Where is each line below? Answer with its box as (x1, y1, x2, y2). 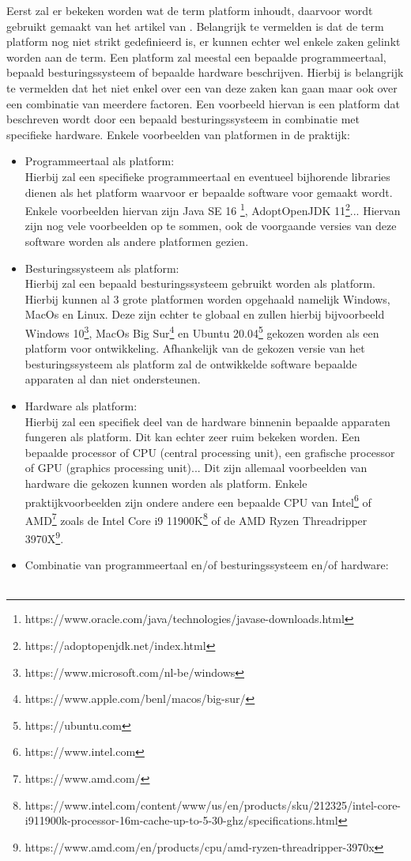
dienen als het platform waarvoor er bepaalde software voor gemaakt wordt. (25, 183, 393, 200)
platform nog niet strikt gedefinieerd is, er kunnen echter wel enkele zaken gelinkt (6, 33, 401, 50)
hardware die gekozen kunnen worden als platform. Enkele (25, 474, 307, 491)
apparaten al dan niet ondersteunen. (25, 371, 201, 387)
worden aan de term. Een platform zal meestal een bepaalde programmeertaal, (6, 48, 386, 65)
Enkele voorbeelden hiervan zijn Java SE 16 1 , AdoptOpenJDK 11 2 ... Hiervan (25, 200, 401, 218)
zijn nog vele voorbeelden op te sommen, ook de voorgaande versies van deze (25, 217, 397, 234)
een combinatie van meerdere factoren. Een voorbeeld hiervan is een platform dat (6, 95, 400, 111)
